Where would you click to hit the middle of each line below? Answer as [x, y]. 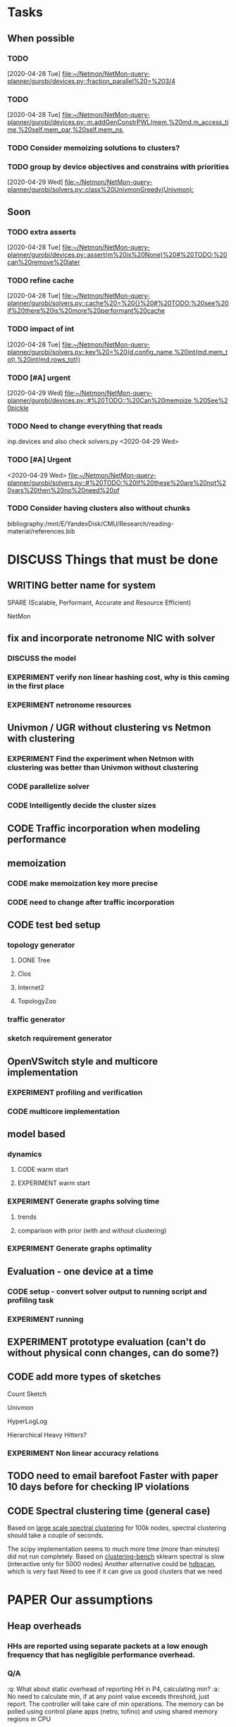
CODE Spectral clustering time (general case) [109, 1511]
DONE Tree [34, 960]
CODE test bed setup [54, 925]
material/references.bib [41, 531]
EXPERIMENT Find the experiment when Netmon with [101, 759]
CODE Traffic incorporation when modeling [104, 828]
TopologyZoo [37, 1001]
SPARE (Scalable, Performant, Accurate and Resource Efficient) [99, 602]
